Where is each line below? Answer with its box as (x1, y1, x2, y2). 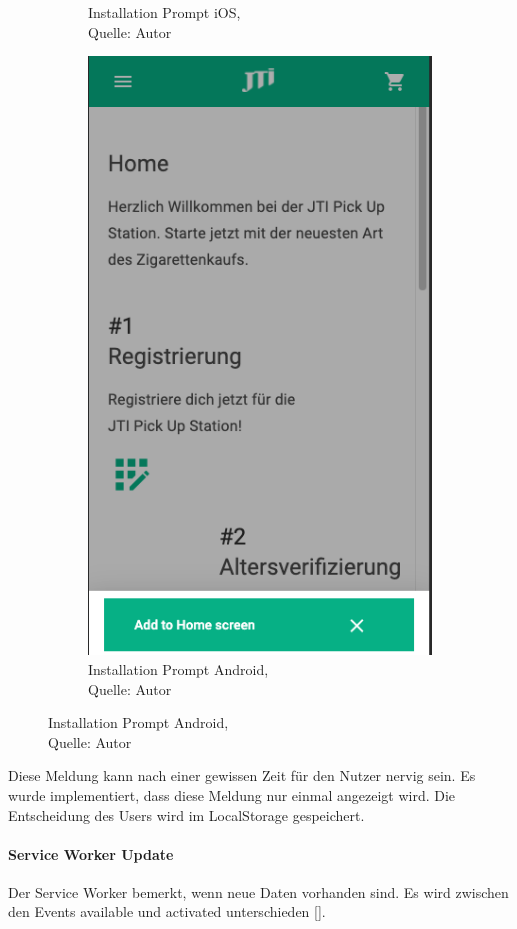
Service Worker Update (8, 843, 174, 864)
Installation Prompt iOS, (88, 2, 241, 22)
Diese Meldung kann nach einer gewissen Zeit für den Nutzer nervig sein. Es (8, 765, 476, 786)
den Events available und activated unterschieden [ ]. (8, 901, 326, 922)
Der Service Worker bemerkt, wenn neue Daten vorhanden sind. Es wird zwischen (8, 881, 509, 902)
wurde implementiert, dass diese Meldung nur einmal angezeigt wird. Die (8, 784, 456, 805)
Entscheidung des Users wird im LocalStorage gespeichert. (8, 804, 365, 825)
